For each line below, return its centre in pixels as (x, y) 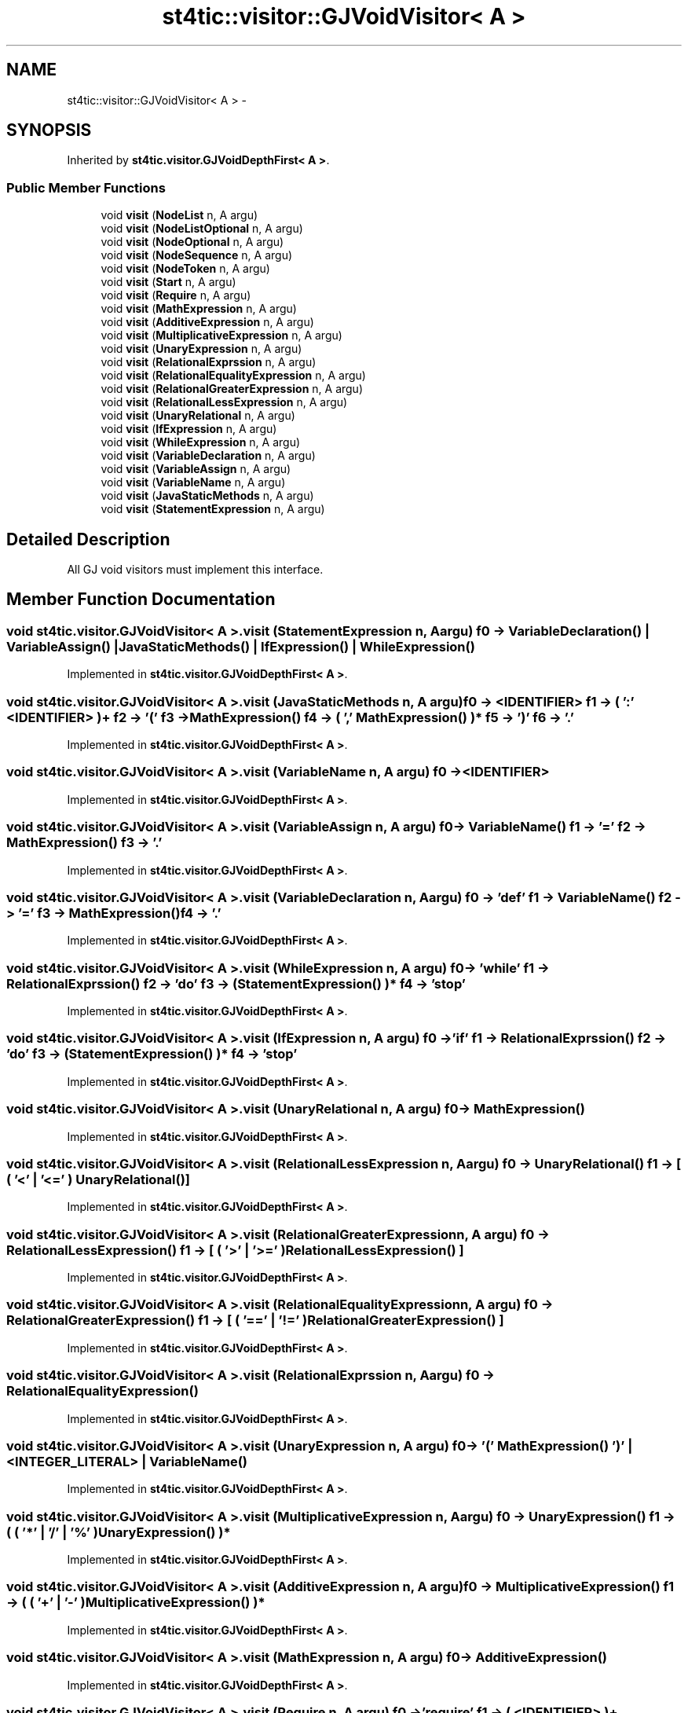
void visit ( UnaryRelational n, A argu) (198, 416)
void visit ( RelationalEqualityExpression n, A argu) (233, 376)
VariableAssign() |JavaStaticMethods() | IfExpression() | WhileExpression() (241, 646)
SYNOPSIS (49, 130)
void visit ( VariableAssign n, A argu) (196, 469)
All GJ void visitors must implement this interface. (195, 570)
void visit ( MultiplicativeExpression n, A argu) (221, 336)
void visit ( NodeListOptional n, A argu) (202, 229)
